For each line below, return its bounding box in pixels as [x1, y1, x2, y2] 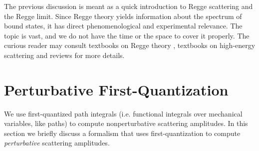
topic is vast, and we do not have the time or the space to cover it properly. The [4, 30, 250, 40]
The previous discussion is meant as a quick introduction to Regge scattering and [4, 1, 253, 11]
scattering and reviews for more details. [4, 49, 125, 60]
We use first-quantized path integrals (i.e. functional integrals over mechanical [4, 108, 243, 118]
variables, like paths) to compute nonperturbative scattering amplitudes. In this [4, 118, 248, 128]
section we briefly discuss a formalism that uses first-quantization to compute [4, 127, 241, 138]
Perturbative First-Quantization [4, 79, 229, 99]
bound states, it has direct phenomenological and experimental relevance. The [4, 20, 243, 31]
